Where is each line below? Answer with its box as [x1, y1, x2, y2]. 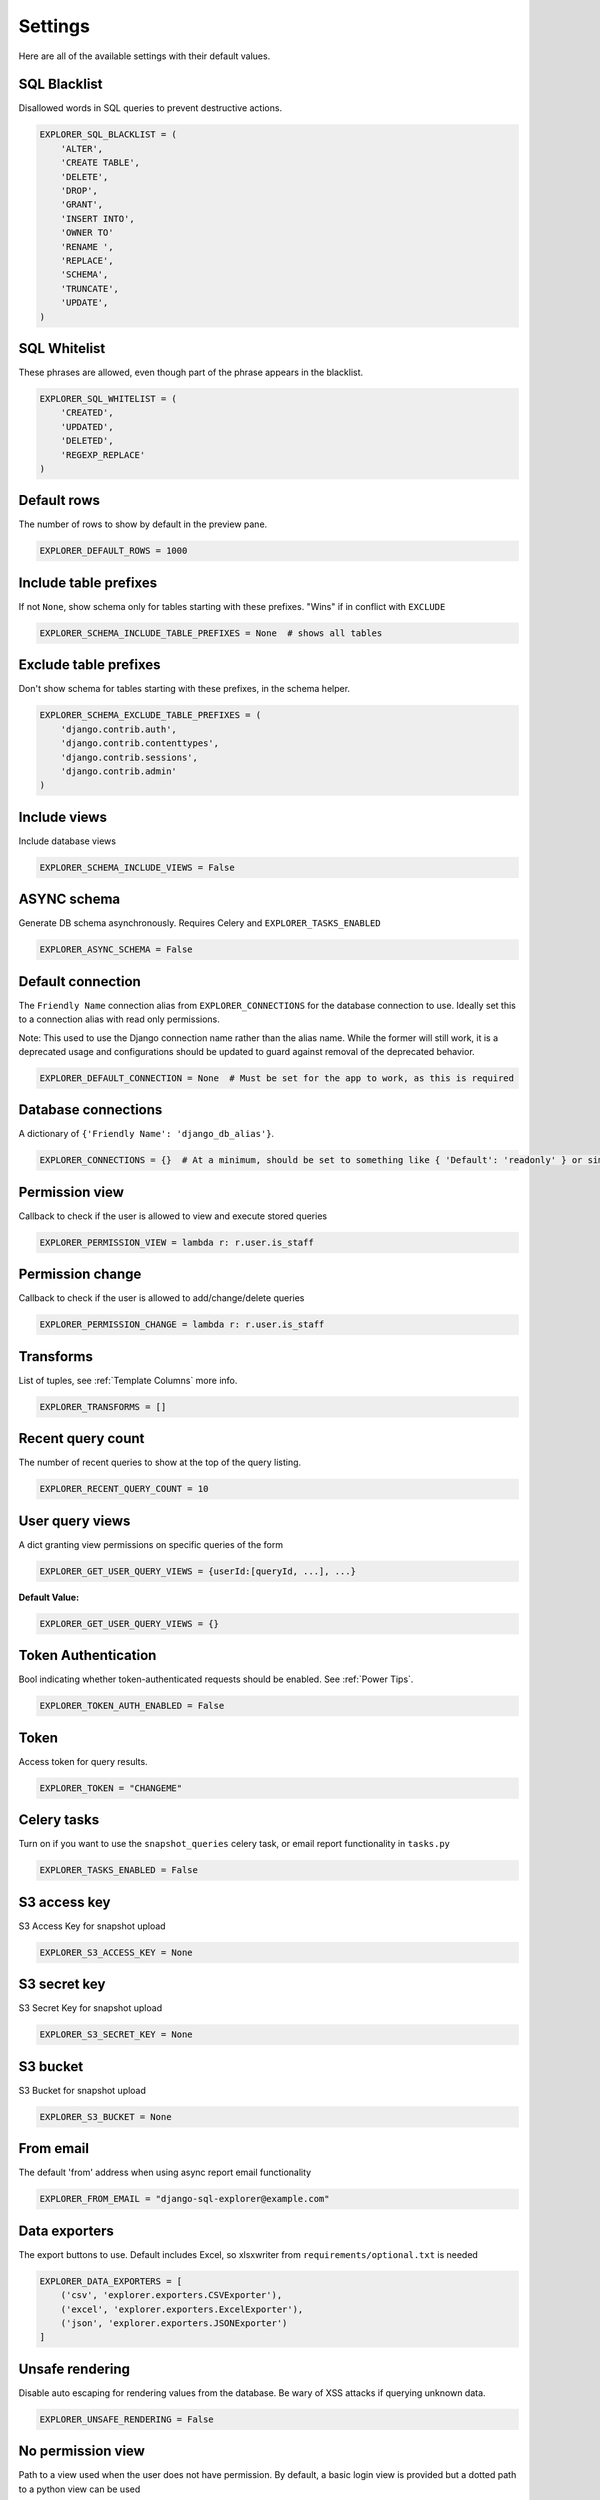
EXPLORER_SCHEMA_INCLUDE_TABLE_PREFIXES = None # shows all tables [39, 627, 383, 639]
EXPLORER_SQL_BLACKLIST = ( [39, 129, 177, 140]
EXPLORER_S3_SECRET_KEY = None [39, 2029, 194, 2040]
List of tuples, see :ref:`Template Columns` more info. [18, 1374, 238, 1386]
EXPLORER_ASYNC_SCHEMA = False [39, 944, 194, 955]
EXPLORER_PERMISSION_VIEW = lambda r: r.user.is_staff [39, 1236, 314, 1248]
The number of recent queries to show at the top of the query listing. [18, 1456, 302, 1469]
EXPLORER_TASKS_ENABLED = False [39, 1865, 199, 1876]
